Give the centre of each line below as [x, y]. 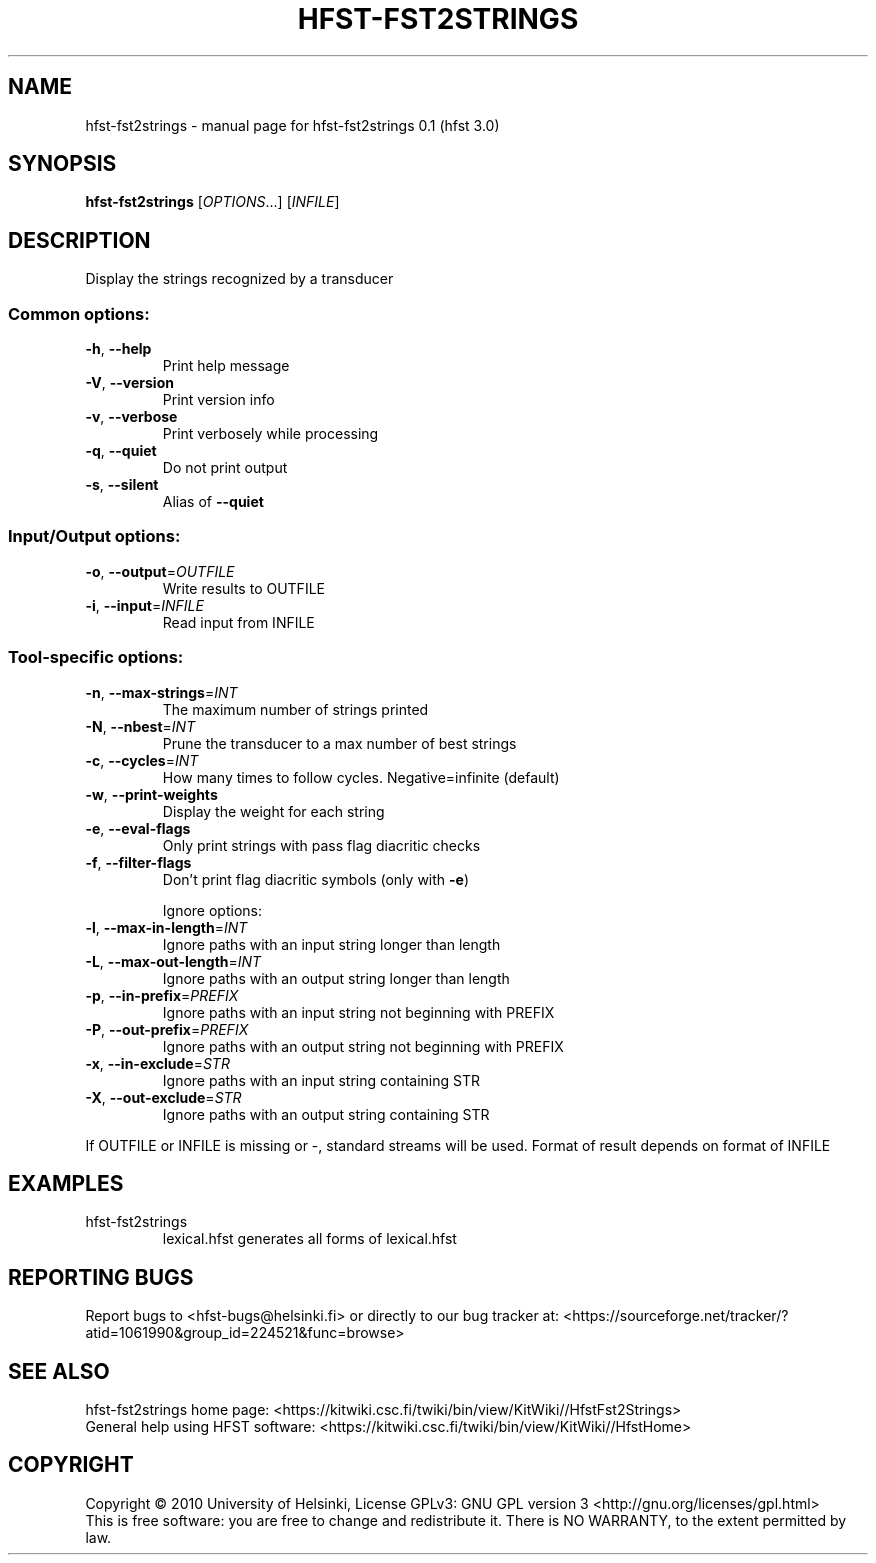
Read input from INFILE [238, 622]
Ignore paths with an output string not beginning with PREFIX [363, 1046]
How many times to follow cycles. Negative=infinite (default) [361, 777]
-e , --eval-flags [138, 828]
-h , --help [118, 349]
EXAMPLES [66, 1183]
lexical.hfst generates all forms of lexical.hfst [309, 1239]
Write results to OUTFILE [243, 588]
